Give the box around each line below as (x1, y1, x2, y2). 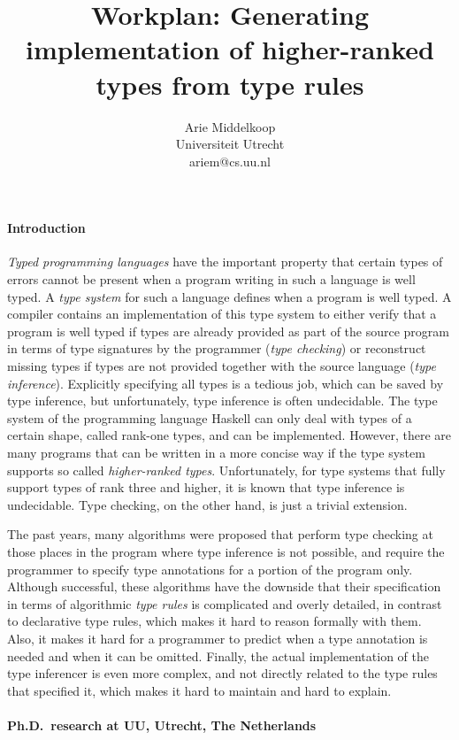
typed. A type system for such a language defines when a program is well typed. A (7, 287, 452, 305)
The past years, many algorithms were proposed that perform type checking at (7, 525, 433, 543)
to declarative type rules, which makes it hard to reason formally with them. (7, 612, 422, 630)
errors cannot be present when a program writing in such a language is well (7, 270, 416, 289)
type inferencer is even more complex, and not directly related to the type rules (7, 664, 438, 682)
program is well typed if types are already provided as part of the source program (7, 321, 449, 340)
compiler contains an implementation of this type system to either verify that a (7, 304, 437, 323)
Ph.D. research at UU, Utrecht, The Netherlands (7, 715, 317, 734)
